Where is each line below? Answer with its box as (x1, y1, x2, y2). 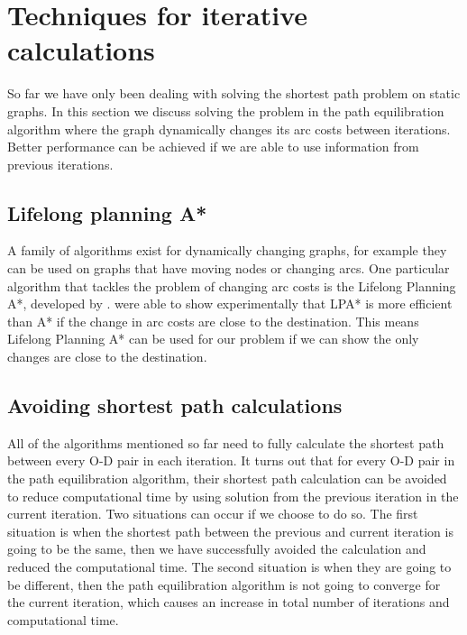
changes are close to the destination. (7, 347, 207, 366)
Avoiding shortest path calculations (7, 391, 343, 419)
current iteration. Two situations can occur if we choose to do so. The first (7, 504, 418, 523)
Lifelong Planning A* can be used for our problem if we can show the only (7, 329, 419, 348)
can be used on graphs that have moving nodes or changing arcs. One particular (7, 259, 450, 278)
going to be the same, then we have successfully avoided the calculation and (7, 539, 426, 558)
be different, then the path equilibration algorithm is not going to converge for (7, 575, 441, 594)
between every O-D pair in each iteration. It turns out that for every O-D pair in (7, 451, 455, 470)
